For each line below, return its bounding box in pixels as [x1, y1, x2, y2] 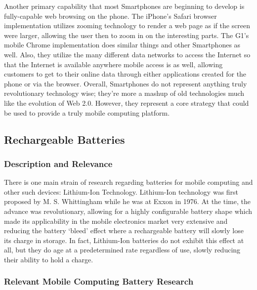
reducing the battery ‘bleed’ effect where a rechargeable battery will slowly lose [4, 225, 244, 236]
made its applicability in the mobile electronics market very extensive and [4, 215, 228, 226]
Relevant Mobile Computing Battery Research [4, 275, 194, 288]
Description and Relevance [4, 157, 113, 169]
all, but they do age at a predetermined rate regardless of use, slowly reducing [4, 245, 241, 255]
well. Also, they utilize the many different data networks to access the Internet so [4, 49, 251, 59]
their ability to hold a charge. [4, 254, 93, 264]
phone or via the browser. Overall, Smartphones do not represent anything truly [4, 78, 247, 88]
